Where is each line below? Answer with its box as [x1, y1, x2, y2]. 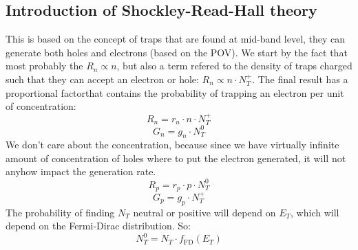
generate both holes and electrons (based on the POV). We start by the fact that [6, 45, 348, 59]
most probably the [6, 58, 83, 73]
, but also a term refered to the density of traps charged [116, 58, 352, 73]
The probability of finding [6, 205, 115, 219]
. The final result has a [252, 71, 348, 86]
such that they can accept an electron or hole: [6, 71, 199, 86]
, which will [291, 205, 339, 219]
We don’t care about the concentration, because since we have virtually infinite [6, 137, 339, 152]
